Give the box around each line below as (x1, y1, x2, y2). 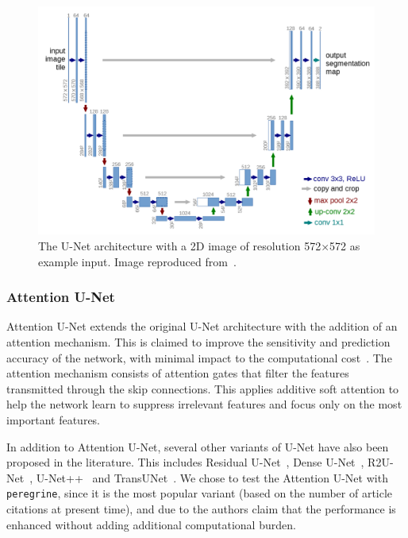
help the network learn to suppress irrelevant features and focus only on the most (6, 396, 402, 412)
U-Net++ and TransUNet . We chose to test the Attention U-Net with (36, 469, 388, 486)
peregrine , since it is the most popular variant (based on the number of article (6, 485, 393, 501)
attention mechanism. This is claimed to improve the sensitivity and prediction (6, 333, 391, 350)
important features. (6, 411, 101, 428)
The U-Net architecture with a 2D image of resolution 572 (38, 237, 321, 254)
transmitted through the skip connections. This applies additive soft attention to (6, 380, 399, 397)
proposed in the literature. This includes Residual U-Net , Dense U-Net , (6, 454, 364, 470)
